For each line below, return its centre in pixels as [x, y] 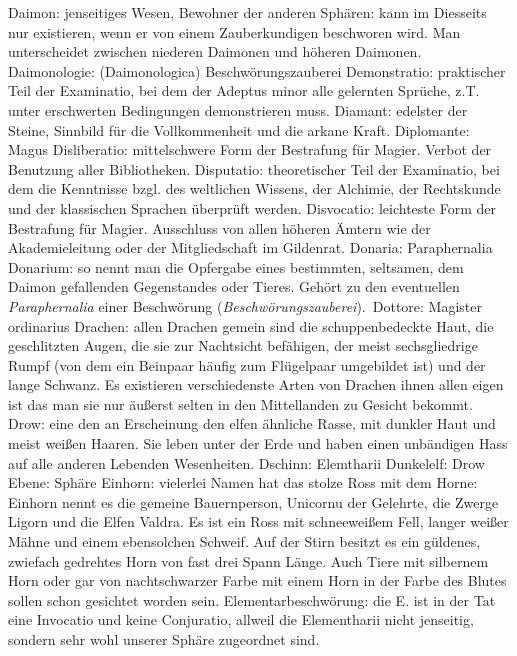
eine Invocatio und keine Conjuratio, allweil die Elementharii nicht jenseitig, [241, 619]
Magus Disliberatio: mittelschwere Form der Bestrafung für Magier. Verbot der [250, 149]
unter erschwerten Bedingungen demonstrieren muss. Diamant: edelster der [238, 109]
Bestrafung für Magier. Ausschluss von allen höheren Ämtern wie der [219, 227]
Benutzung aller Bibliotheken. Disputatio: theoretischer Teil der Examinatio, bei [254, 168]
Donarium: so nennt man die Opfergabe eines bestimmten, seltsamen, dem [236, 266]
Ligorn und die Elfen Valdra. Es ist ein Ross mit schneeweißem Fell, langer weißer [258, 521]
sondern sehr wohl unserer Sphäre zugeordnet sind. [164, 639]
